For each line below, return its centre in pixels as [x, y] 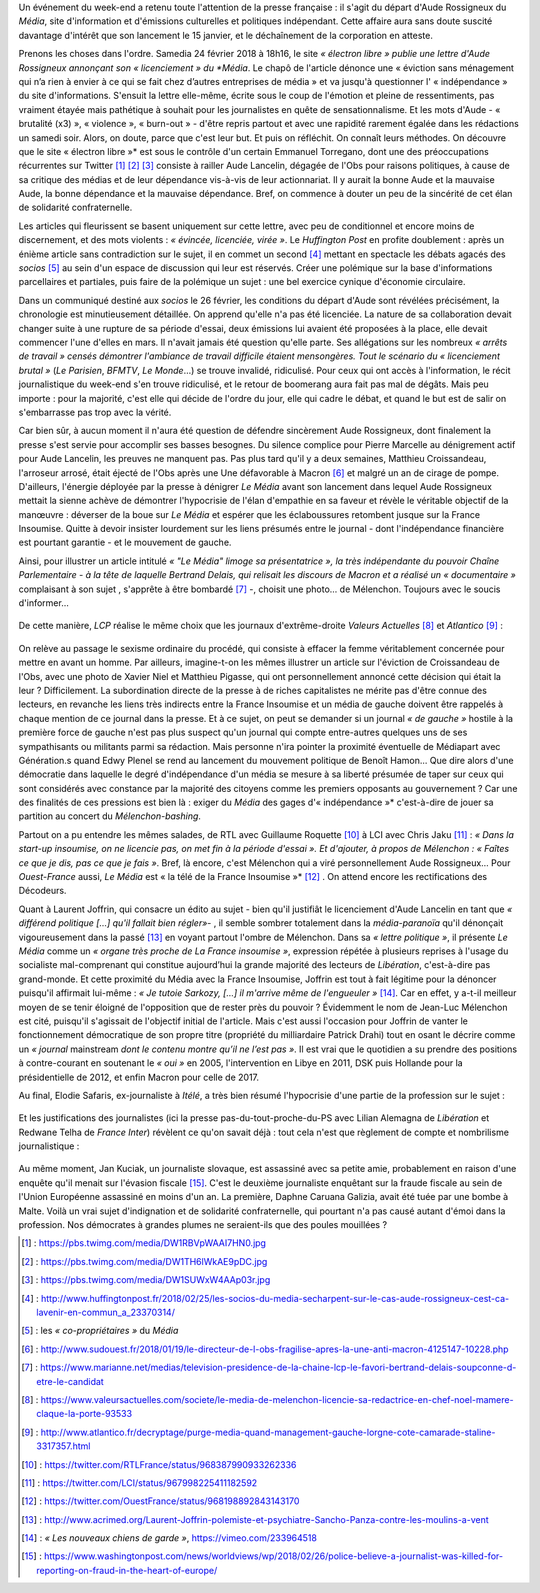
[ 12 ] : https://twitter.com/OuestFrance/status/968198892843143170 [160, 1501]
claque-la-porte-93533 [84, 1414]
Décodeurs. [42, 891]
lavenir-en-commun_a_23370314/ [105, 1312]
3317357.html [63, 1446]
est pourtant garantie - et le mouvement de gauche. [125, 542]
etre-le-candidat [70, 1381]
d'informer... [44, 603]
